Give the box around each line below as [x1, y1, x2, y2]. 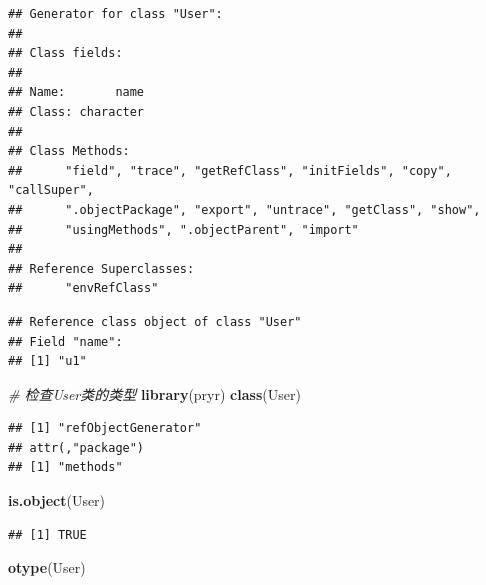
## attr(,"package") [8, 440, 145, 455]
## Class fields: [8, 46, 123, 61]
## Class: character [8, 104, 145, 119]
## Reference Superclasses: [8, 261, 195, 276]
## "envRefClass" [8, 281, 159, 296]
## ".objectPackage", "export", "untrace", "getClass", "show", [8, 202, 481, 217]
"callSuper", [8, 183, 94, 198]
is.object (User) [8, 490, 106, 511]
